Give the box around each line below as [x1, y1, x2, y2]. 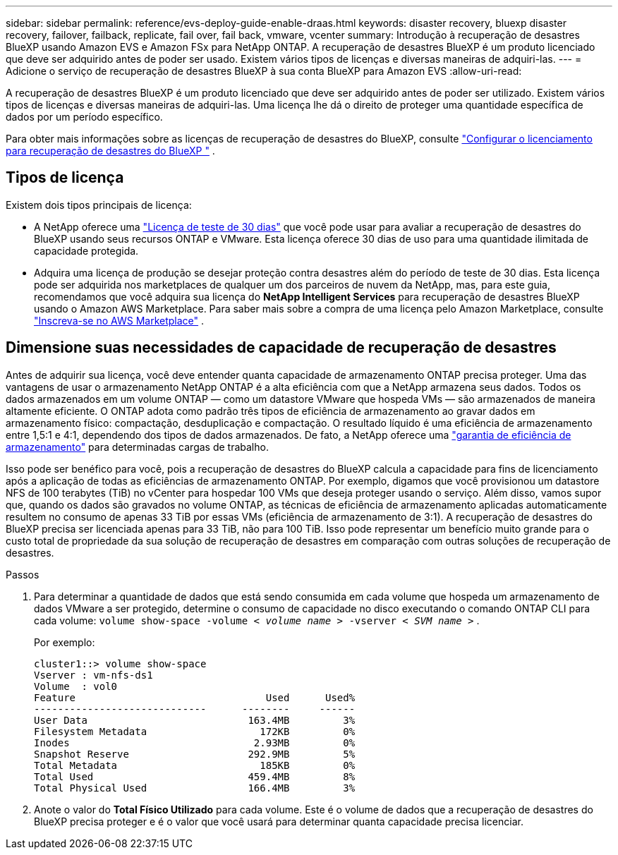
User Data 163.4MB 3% [34, 714, 356, 726]
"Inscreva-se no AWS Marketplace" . [34, 314, 205, 327]
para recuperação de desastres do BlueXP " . [6, 145, 215, 157]
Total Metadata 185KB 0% [34, 759, 356, 771]
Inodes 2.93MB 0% [34, 736, 356, 748]
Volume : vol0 [34, 680, 118, 692]
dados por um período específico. [6, 111, 163, 123]
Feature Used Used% [34, 691, 356, 703]
